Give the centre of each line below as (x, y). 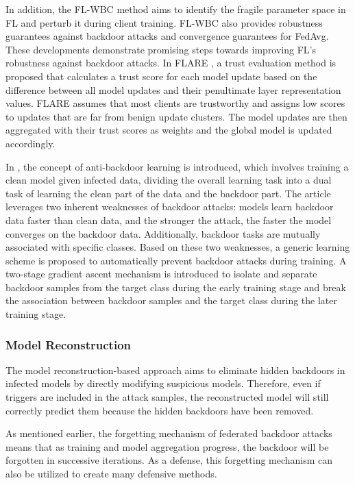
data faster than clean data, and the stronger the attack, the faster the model (169, 220)
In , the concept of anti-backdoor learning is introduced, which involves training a (177, 166)
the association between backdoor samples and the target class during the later (171, 300)
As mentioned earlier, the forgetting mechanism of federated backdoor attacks (169, 433)
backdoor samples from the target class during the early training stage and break (176, 287)
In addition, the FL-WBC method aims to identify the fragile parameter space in (176, 9)
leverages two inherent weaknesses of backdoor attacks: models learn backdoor (170, 207)
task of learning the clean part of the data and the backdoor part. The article (168, 193)
